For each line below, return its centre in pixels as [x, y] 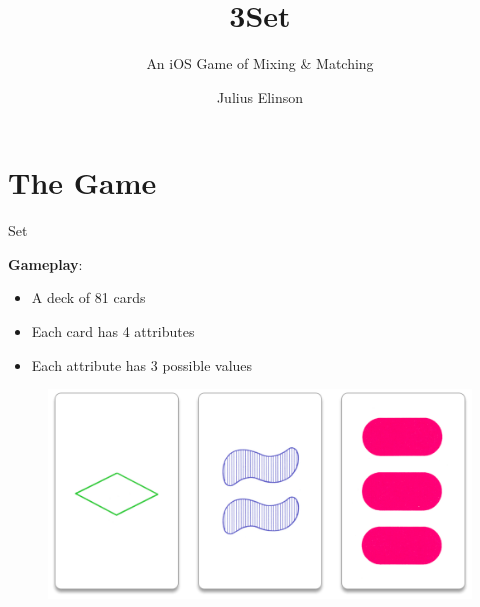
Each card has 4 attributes [113, 331]
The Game [82, 182]
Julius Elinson [260, 96]
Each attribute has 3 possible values [142, 364]
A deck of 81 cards [88, 297]
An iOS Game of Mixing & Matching [260, 63]
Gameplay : [45, 263]
